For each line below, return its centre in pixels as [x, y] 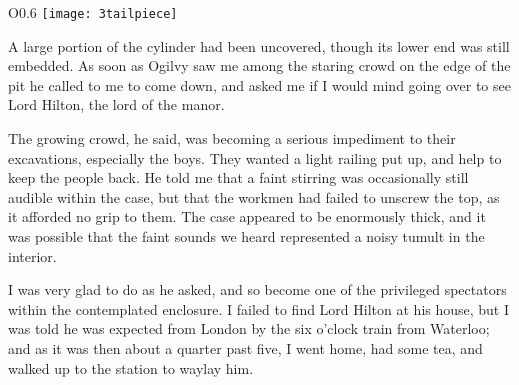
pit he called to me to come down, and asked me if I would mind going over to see [259, 84]
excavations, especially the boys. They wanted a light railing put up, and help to [255, 157]
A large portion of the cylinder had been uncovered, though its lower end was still [259, 45]
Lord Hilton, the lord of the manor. [116, 104]
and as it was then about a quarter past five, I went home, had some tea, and [245, 347]
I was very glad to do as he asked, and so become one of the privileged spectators [257, 289]
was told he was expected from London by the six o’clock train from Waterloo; [249, 328]
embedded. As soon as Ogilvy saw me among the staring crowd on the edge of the [259, 65]
